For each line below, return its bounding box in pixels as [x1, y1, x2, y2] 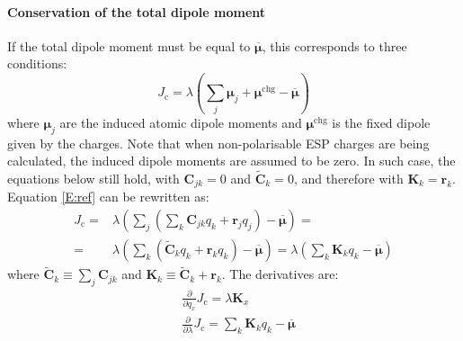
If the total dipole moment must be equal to [7, 36, 251, 55]
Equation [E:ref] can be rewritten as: [7, 187, 209, 206]
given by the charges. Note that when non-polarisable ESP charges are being [7, 133, 430, 152]
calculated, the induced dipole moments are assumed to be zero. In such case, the [7, 151, 456, 170]
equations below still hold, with [7, 168, 180, 187]
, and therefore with [293, 168, 404, 187]
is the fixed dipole [332, 112, 431, 131]
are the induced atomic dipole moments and [59, 112, 302, 131]
